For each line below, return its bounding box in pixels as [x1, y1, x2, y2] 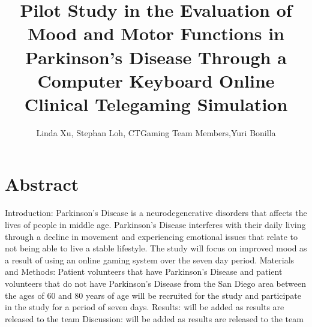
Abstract [5, 172, 79, 196]
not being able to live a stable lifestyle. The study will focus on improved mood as [5, 242, 307, 254]
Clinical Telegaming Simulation [24, 91, 288, 116]
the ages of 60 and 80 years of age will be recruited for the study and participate [5, 289, 301, 301]
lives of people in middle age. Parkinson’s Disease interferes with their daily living [5, 218, 306, 230]
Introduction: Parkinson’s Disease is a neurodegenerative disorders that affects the [5, 206, 307, 219]
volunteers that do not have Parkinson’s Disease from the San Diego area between [5, 277, 306, 289]
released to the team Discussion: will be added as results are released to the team [5, 312, 304, 325]
